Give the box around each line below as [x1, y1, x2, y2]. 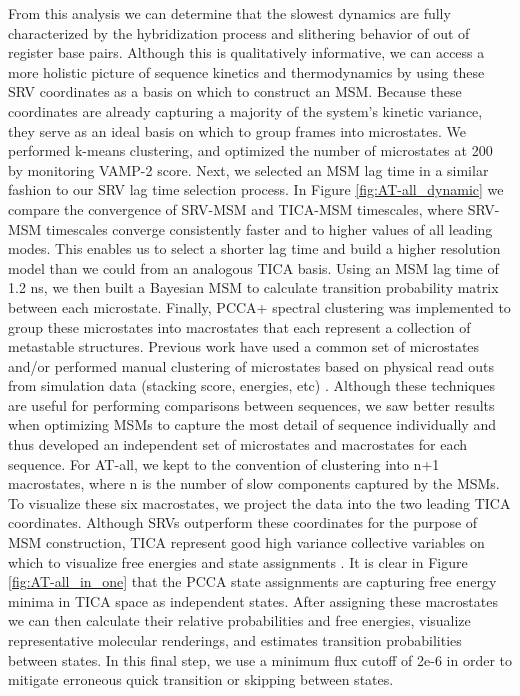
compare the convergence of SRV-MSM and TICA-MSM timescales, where [8, 198, 464, 219]
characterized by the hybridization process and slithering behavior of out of [8, 22, 470, 43]
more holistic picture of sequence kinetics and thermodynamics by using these [8, 61, 485, 82]
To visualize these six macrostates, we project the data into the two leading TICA [8, 492, 511, 513]
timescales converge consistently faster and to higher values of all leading [46, 218, 493, 239]
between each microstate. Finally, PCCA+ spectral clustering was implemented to [8, 296, 511, 317]
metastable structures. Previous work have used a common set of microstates [8, 336, 480, 357]
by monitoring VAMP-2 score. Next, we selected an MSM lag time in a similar [8, 159, 489, 180]
